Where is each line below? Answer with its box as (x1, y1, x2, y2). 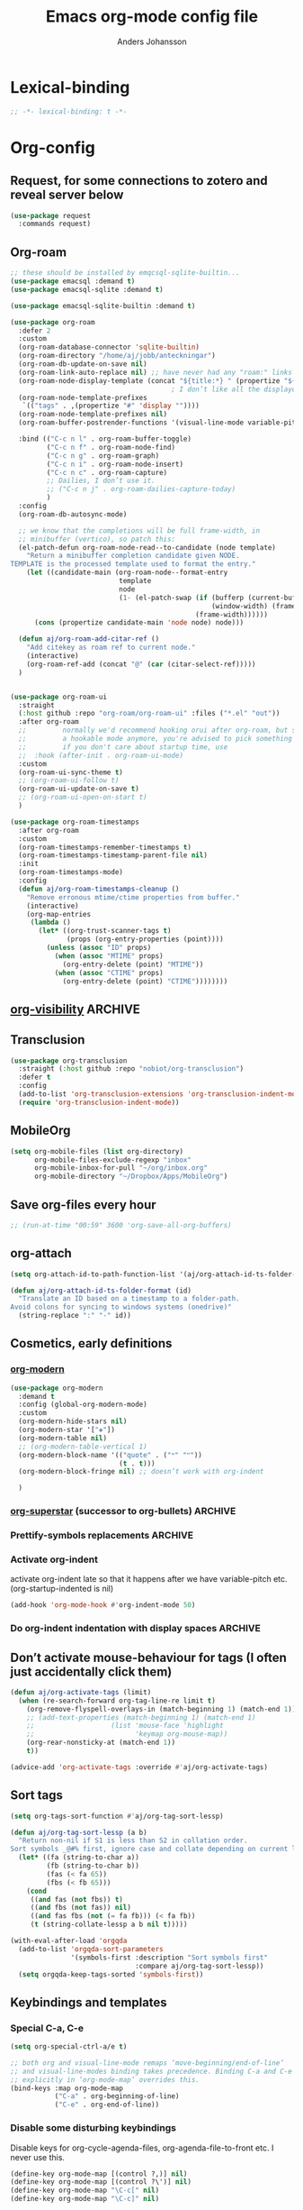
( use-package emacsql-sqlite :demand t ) (10, 285, 165, 294)
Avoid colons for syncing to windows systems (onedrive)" (10, 1302, 232, 1312)
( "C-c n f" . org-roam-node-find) (46, 443, 176, 452)
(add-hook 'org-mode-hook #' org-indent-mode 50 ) (10, 1601, 196, 1610)
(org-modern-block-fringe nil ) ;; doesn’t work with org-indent (18, 1467, 264, 1476)
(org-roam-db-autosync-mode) (18, 509, 128, 519)
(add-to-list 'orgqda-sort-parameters (18, 1944, 165, 1953)
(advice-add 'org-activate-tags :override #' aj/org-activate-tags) (10, 1762, 269, 1772)
